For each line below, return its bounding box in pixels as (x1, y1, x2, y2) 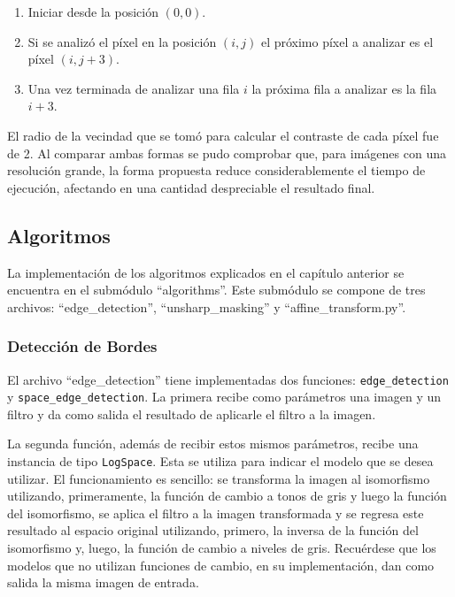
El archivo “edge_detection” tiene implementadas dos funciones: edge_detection (7, 370, 449, 388)
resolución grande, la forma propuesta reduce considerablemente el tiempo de (7, 161, 426, 180)
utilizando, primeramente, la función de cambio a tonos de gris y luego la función (7, 486, 447, 505)
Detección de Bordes (7, 335, 158, 357)
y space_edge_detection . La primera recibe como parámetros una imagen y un (7, 387, 442, 406)
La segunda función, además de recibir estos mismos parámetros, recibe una (7, 434, 419, 453)
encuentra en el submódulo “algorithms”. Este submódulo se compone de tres (7, 280, 426, 299)
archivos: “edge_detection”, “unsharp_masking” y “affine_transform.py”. (7, 297, 406, 316)
